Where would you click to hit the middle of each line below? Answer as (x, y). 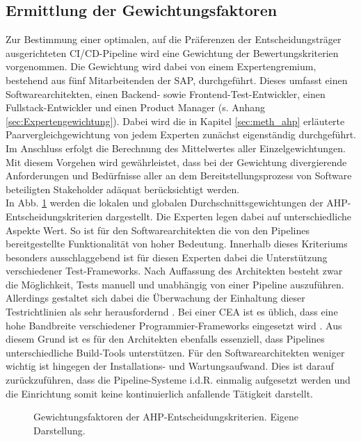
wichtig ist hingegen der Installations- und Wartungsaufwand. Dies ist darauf (170, 366)
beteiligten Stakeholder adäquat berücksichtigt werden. (123, 189)
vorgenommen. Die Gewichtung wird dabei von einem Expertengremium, (161, 66)
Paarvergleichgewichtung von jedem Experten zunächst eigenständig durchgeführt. (181, 134)
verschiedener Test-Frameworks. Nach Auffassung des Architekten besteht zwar (174, 271)
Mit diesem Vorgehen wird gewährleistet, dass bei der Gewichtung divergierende (176, 162)
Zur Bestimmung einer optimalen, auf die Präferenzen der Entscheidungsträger (174, 39)
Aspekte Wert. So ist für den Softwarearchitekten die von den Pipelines (158, 230)
